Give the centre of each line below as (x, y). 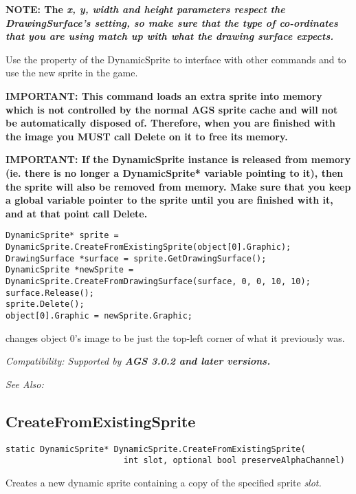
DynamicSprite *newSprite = (70, 270)
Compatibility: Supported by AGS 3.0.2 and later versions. (138, 361)
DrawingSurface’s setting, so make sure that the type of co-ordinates (172, 22)
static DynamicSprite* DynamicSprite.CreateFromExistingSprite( (156, 449)
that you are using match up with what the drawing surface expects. (170, 36)
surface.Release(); (50, 293)
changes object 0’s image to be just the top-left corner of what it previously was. (175, 337)
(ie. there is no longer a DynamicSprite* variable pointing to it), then (175, 172)
